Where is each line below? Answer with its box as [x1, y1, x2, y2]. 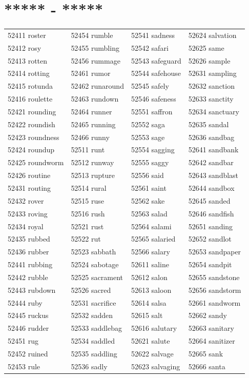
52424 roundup [8, 144, 55, 155]
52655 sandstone [188, 271, 240, 282]
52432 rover [8, 195, 44, 206]
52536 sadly [71, 361, 108, 371]
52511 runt [71, 144, 105, 155]
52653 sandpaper [188, 246, 241, 257]
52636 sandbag [188, 131, 235, 142]
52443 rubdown [8, 284, 56, 295]
